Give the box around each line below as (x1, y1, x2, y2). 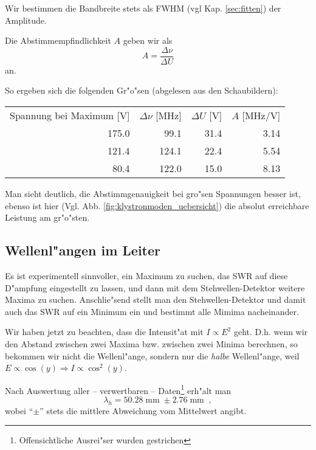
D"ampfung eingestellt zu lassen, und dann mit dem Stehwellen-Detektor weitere (5, 281, 305, 294)
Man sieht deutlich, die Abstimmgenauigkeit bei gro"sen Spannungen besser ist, (5, 187, 301, 200)
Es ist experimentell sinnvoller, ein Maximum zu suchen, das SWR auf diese (5, 269, 288, 282)
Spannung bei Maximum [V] (10, 108, 130, 123)
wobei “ (5, 404, 33, 417)
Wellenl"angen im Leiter (5, 241, 161, 260)
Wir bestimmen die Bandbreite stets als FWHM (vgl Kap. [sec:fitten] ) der (5, 2, 281, 14)
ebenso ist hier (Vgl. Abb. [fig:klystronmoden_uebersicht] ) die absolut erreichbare (5, 199, 309, 212)
